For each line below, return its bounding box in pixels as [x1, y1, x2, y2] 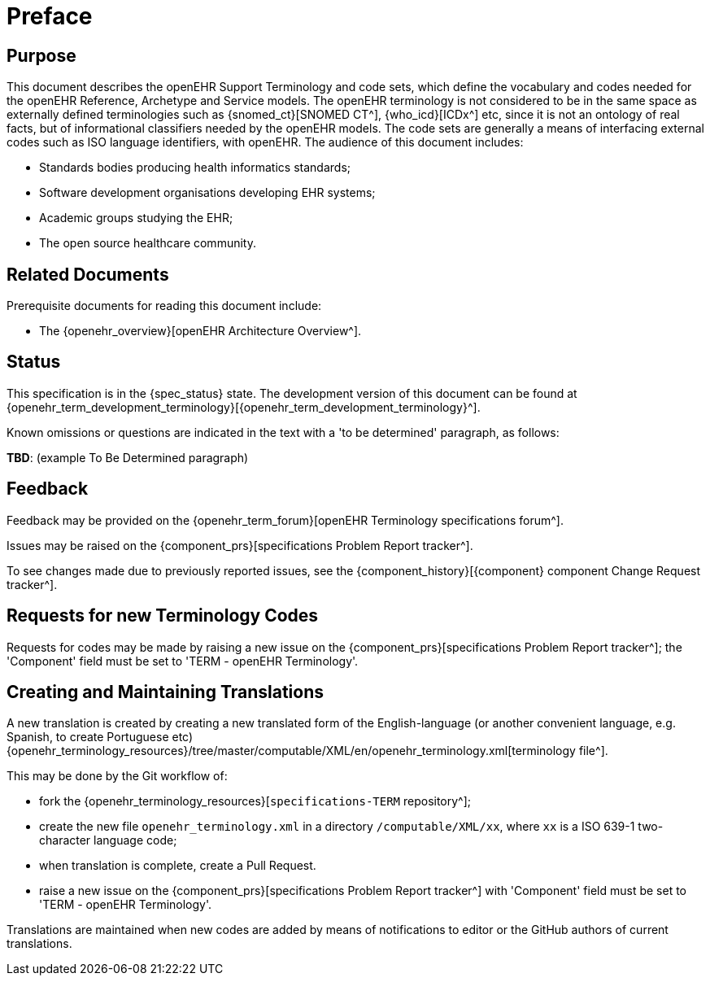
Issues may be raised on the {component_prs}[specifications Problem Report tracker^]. [7, 538, 473, 552]
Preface [7, 2, 93, 30]
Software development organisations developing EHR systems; [39, 185, 376, 200]
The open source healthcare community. [39, 236, 256, 251]
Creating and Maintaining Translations [7, 681, 325, 702]
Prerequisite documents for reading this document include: [7, 299, 322, 313]
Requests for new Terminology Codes [7, 605, 319, 626]
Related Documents [7, 264, 169, 285]
